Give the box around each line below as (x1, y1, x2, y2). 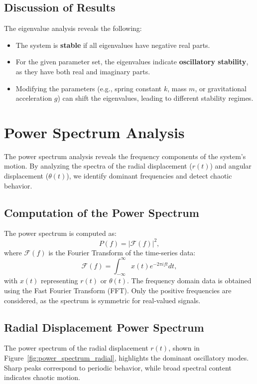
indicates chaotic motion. (4, 372, 80, 383)
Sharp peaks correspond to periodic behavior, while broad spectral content (4, 362, 232, 373)
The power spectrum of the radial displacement (4, 343, 148, 353)
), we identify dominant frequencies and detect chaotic (66, 171, 232, 181)
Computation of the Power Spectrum (4, 204, 199, 220)
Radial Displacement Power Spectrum (4, 319, 204, 335)
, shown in (168, 343, 200, 353)
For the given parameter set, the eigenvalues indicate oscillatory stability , (15, 56, 249, 67)
